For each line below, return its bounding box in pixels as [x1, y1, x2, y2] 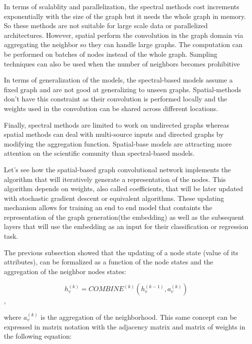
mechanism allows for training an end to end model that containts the [4, 202, 212, 213]
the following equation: [4, 331, 72, 341]
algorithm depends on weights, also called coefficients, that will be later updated [4, 183, 243, 194]
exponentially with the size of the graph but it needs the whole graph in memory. [4, 11, 246, 21]
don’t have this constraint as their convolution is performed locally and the [4, 94, 227, 104]
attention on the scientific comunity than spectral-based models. [4, 148, 195, 158]
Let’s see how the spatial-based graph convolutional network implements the [4, 164, 231, 174]
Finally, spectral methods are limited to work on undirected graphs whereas [4, 119, 229, 130]
